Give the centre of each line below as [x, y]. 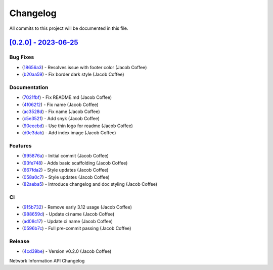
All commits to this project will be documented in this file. [69, 28]
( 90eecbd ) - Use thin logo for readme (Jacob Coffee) [78, 126]
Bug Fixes [22, 57]
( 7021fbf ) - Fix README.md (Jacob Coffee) [67, 97]
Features [20, 145]
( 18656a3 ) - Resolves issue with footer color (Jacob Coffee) [84, 67]
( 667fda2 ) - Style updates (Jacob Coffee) [65, 170]
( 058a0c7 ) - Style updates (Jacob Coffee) [66, 177]
